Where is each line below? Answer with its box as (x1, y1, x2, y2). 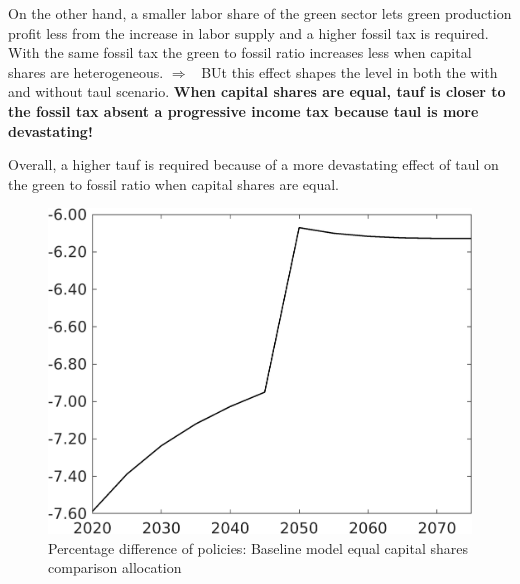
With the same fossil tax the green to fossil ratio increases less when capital (8, 42, 472, 63)
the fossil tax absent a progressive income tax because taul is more (8, 100, 479, 121)
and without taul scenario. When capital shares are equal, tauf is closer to (8, 81, 506, 102)
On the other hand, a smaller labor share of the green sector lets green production (8, 3, 512, 23)
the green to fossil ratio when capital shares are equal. (8, 173, 340, 194)
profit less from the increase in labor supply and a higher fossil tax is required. (8, 22, 489, 43)
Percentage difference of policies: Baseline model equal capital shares (48, 537, 468, 558)
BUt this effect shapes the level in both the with (201, 61, 498, 82)
